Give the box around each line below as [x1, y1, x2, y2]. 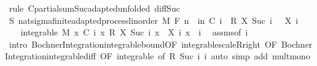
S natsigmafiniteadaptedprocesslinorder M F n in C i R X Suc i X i [9, 13, 299, 26]
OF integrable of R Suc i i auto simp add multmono [100, 50, 310, 62]
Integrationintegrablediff [5, 50, 96, 62]
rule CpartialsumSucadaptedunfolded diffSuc [9, 2, 180, 14]
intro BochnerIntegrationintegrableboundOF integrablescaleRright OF [9, 37, 277, 50]
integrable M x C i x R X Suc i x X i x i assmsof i [20, 26, 248, 38]
